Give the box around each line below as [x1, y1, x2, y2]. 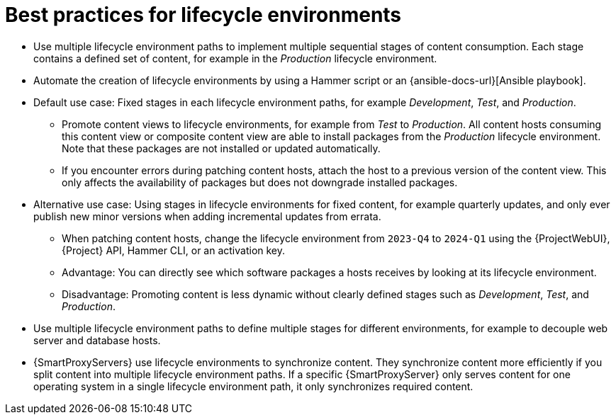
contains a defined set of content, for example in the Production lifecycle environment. [33, 52, 437, 64]
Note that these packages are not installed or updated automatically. [62, 142, 381, 154]
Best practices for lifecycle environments [5, 3, 402, 27]
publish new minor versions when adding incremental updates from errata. [33, 210, 381, 222]
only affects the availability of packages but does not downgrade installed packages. [62, 176, 458, 188]
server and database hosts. [33, 334, 161, 346]
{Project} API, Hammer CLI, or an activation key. [62, 244, 286, 256]
